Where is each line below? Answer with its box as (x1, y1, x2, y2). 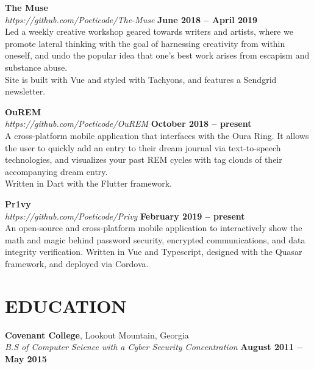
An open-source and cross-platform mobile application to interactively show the (5, 221, 302, 234)
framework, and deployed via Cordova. (5, 257, 149, 270)
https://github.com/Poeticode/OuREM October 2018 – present (5, 117, 252, 130)
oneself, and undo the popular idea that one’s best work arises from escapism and (5, 49, 310, 62)
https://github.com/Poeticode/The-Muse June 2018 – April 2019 (5, 13, 258, 26)
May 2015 (5, 352, 47, 365)
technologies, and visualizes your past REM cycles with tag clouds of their (5, 153, 282, 166)
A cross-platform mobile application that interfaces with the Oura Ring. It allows (5, 129, 309, 142)
